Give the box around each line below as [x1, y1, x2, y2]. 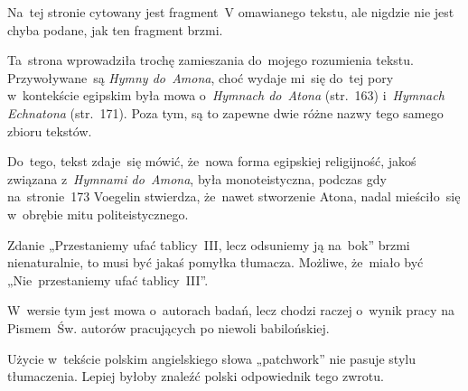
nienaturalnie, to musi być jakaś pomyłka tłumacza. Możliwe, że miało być [7, 253, 424, 272]
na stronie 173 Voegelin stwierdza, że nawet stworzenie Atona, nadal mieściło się [7, 187, 461, 206]
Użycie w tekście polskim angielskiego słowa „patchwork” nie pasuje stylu [7, 349, 416, 368]
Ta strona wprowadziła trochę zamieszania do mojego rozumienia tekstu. [7, 51, 414, 70]
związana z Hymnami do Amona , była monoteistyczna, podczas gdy [7, 169, 387, 188]
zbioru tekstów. [7, 121, 92, 140]
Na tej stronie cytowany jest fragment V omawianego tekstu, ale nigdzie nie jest [7, 3, 454, 21]
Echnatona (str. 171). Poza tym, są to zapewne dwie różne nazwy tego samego [7, 103, 444, 122]
